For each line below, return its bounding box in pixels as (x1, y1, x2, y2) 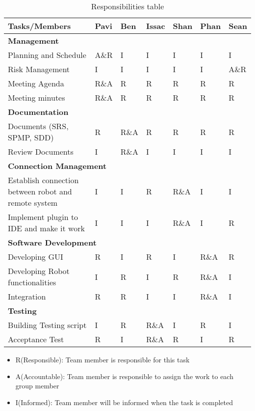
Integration (8, 291, 46, 302)
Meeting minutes (8, 92, 65, 103)
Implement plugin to (8, 211, 78, 222)
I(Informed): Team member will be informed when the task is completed (15, 397, 233, 407)
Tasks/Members (8, 20, 71, 31)
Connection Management (8, 160, 107, 171)
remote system (8, 197, 58, 208)
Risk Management (8, 63, 70, 75)
